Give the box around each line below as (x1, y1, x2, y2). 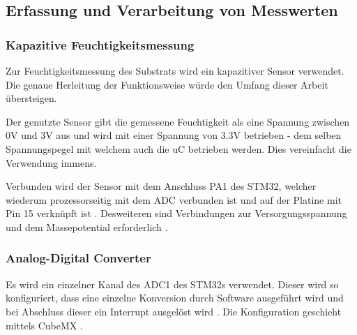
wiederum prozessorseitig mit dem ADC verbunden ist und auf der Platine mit (6, 192, 342, 207)
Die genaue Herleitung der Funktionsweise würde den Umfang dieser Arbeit (6, 77, 328, 91)
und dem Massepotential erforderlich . (6, 219, 168, 234)
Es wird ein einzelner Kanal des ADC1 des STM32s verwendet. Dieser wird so (6, 276, 339, 291)
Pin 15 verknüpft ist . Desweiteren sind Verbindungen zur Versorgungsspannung (6, 206, 347, 221)
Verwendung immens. (6, 155, 97, 170)
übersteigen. (6, 91, 57, 105)
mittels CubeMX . (6, 318, 83, 332)
